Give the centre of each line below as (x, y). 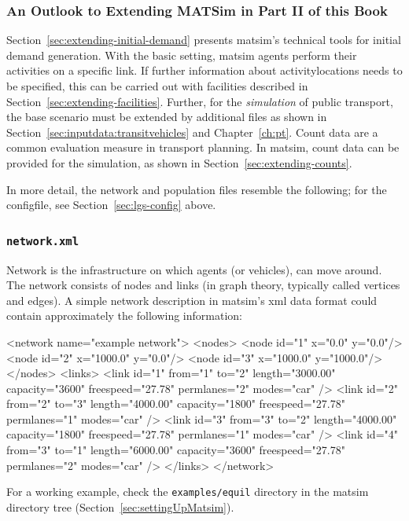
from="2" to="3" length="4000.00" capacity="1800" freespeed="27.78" (176, 404)
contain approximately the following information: (124, 316)
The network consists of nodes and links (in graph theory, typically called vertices (203, 285)
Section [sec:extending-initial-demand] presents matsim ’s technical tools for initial (204, 40)
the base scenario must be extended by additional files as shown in (167, 117)
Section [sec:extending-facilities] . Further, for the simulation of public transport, (200, 101)
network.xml (43, 241)
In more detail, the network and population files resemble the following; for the (197, 189)
